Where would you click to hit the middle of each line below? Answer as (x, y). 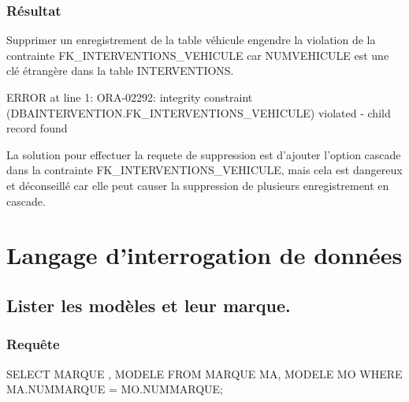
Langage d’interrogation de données (204, 255)
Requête (33, 344)
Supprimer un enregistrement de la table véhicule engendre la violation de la (191, 40)
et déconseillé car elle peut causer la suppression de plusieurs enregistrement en (198, 185)
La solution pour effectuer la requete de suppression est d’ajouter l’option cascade (204, 154)
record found (37, 128)
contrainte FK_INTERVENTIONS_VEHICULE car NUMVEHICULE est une (198, 55)
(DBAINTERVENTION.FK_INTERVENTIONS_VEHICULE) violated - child (199, 112)
